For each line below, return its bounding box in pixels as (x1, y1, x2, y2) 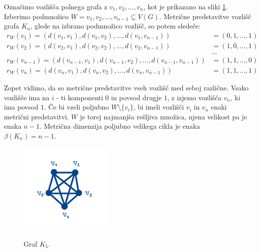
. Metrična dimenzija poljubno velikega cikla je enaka (39, 121, 200, 131)
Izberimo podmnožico (4, 11, 69, 21)
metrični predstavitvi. (4, 111, 69, 121)
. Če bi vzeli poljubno (44, 102, 109, 112)
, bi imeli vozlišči (133, 102, 184, 112)
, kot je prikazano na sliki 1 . (143, 1, 228, 11)
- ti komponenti (56, 92, 103, 102)
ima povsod (4, 102, 39, 112)
